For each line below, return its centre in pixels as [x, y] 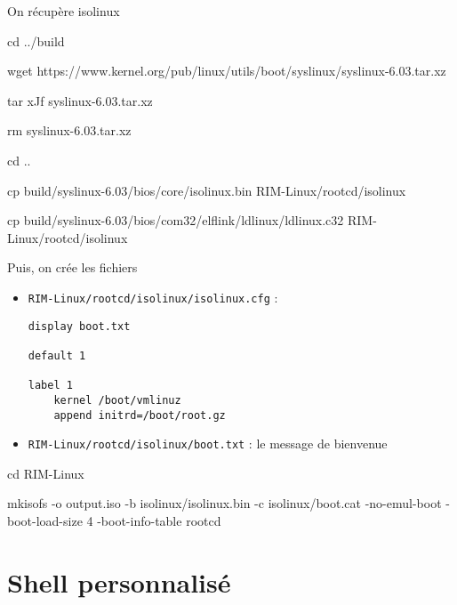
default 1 [57, 355]
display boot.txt [79, 326]
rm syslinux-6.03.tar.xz [69, 130]
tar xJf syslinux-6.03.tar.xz [80, 100]
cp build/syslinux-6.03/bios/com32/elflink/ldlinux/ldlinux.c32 [176, 220]
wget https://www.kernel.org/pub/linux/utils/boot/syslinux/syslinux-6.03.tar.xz [227, 71]
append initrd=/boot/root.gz [140, 415]
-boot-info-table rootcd [159, 521]
